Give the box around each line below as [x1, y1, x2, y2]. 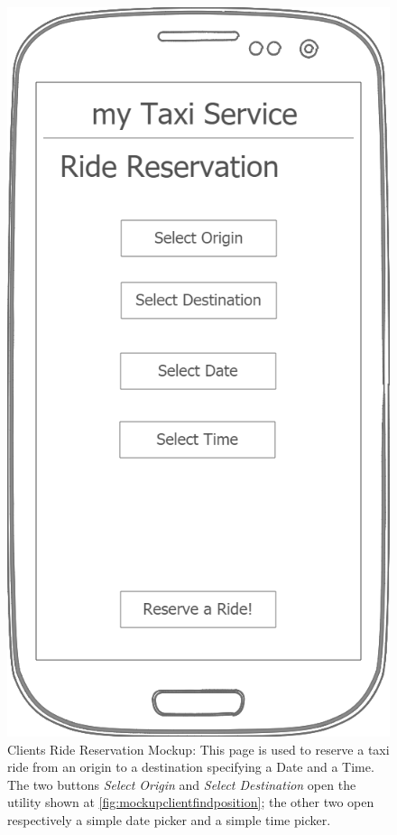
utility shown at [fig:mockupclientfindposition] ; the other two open [7, 793, 374, 812]
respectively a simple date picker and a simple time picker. [7, 810, 331, 829]
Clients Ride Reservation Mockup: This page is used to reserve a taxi [7, 739, 390, 758]
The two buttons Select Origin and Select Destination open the [7, 775, 356, 793]
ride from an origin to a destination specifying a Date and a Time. [7, 757, 374, 776]
